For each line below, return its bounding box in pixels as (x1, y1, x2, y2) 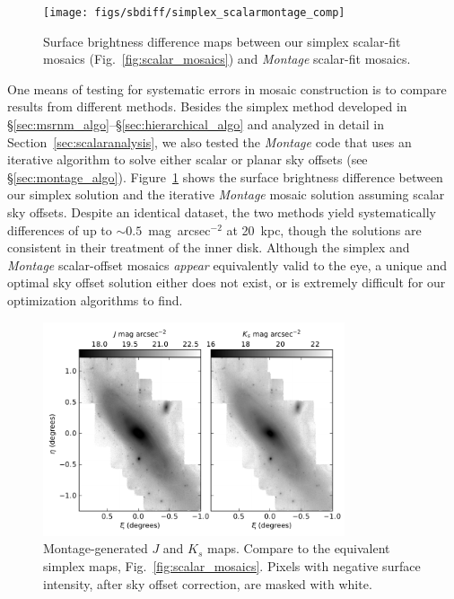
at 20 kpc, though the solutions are (226, 220, 422, 239)
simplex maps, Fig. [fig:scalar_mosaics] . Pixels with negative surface (43, 556, 421, 575)
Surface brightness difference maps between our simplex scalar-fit (43, 31, 401, 50)
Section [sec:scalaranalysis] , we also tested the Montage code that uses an (7, 132, 412, 151)
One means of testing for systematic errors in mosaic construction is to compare (7, 79, 447, 98)
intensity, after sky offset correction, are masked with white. (43, 574, 372, 593)
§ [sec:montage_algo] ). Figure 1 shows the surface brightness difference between (7, 167, 443, 186)
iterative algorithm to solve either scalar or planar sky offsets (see (7, 150, 368, 169)
